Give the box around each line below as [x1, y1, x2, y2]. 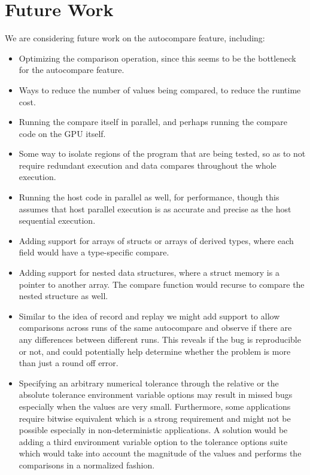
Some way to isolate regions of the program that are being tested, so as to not [19, 147, 306, 160]
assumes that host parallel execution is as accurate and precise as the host [19, 202, 291, 215]
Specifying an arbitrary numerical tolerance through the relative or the [19, 376, 279, 389]
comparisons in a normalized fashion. [19, 458, 155, 471]
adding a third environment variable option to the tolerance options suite [19, 435, 288, 447]
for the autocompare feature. [19, 63, 124, 76]
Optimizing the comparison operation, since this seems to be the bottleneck [19, 51, 296, 64]
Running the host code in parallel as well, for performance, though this [19, 191, 279, 203]
